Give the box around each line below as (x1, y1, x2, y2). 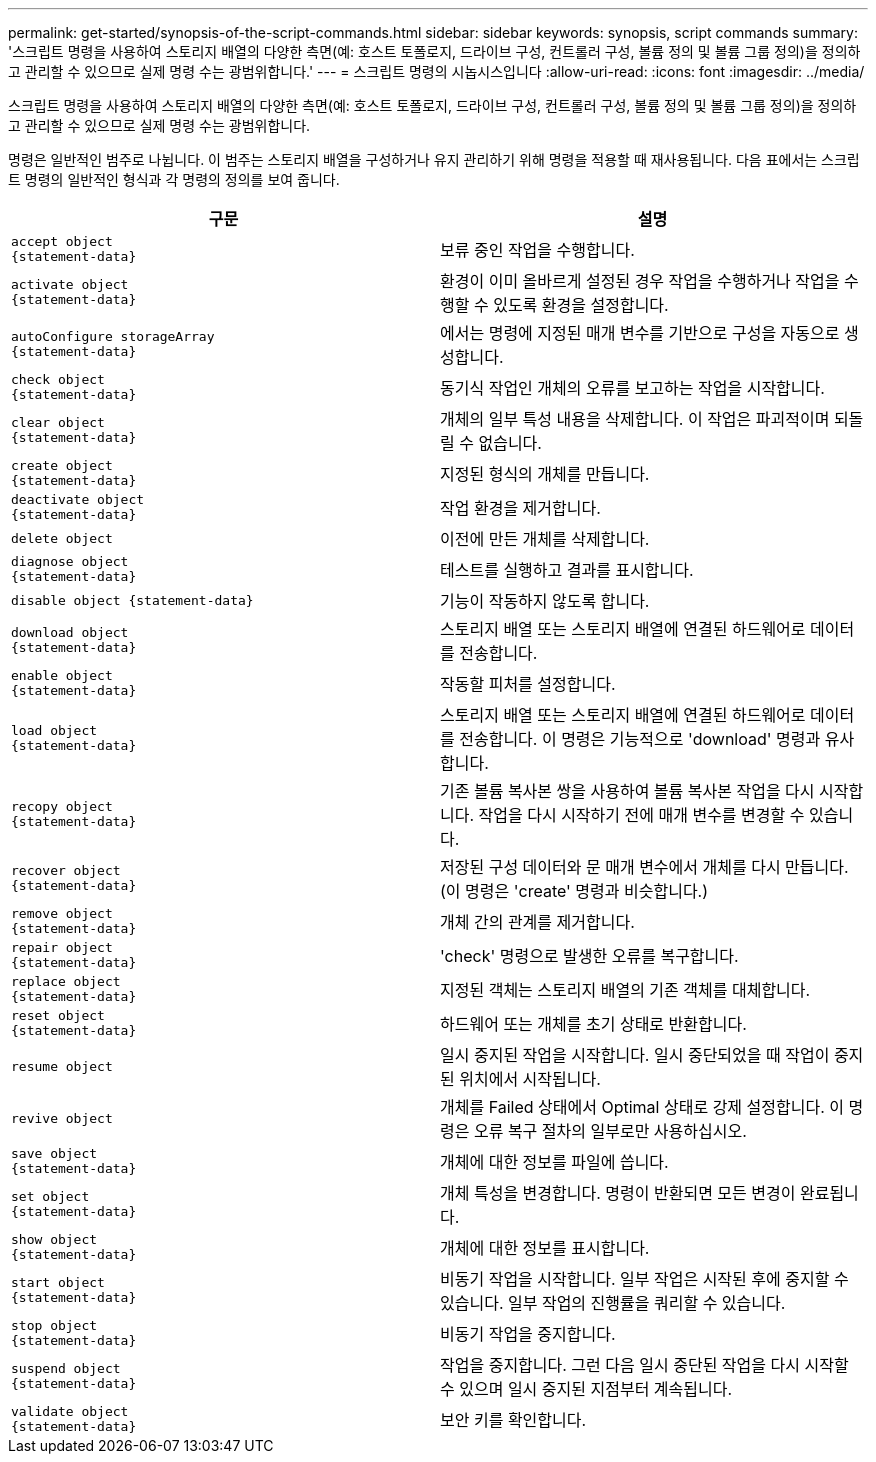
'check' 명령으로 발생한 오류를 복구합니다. (440, 946, 739, 966)
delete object (11, 530, 113, 546)
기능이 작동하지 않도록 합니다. (440, 591, 650, 611)
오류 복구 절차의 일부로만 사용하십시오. (473, 1121, 747, 1141)
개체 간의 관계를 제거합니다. (440, 912, 635, 932)
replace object (11, 974, 121, 989)
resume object (11, 1058, 113, 1074)
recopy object (11, 799, 113, 814)
